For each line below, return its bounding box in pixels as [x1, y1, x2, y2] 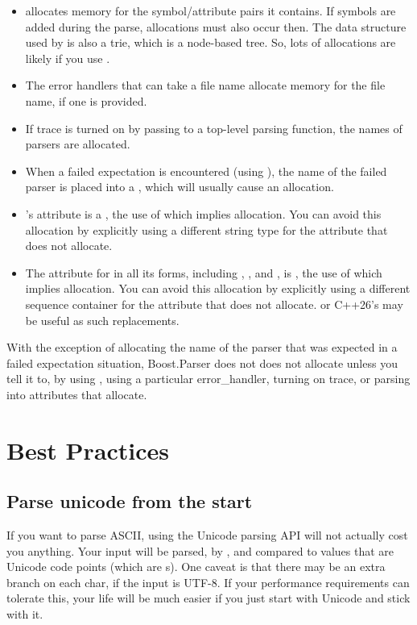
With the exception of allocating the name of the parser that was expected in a [6, 339, 398, 356]
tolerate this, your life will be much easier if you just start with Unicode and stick [6, 590, 411, 606]
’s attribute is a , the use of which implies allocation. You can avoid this [25, 205, 382, 222]
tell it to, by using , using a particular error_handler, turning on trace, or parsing [6, 370, 411, 387]
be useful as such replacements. [25, 311, 180, 328]
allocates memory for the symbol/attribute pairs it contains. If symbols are [25, 2, 396, 19]
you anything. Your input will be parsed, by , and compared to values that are [6, 542, 394, 559]
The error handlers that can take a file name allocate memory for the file [25, 77, 386, 94]
